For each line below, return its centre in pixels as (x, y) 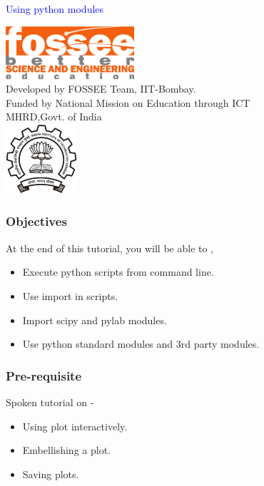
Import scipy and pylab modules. (95, 320)
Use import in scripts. (70, 295)
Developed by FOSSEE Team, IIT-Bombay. (101, 89)
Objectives (36, 221)
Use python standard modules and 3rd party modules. (141, 344)
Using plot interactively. (75, 426)
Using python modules (55, 9)
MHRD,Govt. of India (54, 117)
